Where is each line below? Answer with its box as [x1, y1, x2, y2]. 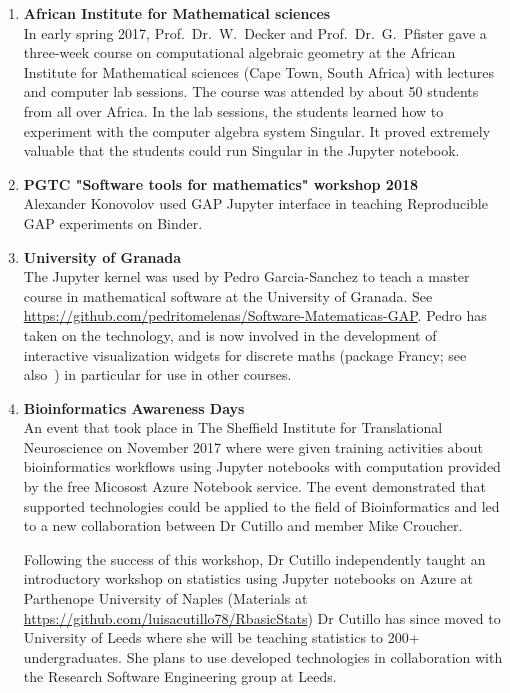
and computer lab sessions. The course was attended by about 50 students [23, 81, 479, 102]
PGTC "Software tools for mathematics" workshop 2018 [23, 173, 419, 194]
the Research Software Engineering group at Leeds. [23, 666, 337, 687]
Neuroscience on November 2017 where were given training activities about [23, 436, 483, 457]
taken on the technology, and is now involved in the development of [23, 324, 437, 345]
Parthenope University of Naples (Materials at [23, 588, 308, 609]
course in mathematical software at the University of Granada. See [23, 285, 433, 306]
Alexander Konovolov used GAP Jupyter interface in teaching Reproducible [23, 193, 488, 214]
